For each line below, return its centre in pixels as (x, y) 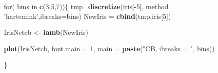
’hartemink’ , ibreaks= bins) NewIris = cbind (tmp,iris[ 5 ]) (88, 16)
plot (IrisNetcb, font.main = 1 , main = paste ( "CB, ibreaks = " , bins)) (109, 48)
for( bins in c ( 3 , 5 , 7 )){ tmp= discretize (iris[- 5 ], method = (90, 6)
